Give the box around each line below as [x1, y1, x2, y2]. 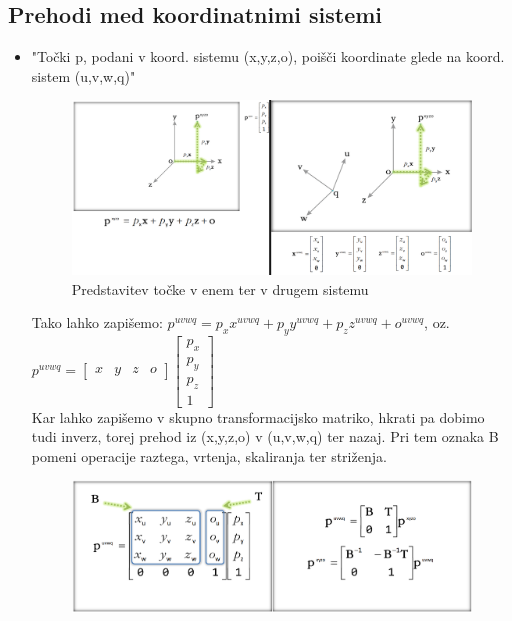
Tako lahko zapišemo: [31, 312, 163, 333]
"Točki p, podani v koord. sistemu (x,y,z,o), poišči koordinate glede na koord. [31, 46, 505, 67]
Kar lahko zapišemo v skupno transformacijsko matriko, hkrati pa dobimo [31, 406, 485, 427]
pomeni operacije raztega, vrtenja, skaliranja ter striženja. [31, 445, 387, 466]
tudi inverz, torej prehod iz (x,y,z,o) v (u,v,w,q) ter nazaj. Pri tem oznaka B [31, 426, 499, 447]
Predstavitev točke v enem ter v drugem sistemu [71, 278, 369, 299]
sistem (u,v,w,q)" [31, 65, 136, 86]
